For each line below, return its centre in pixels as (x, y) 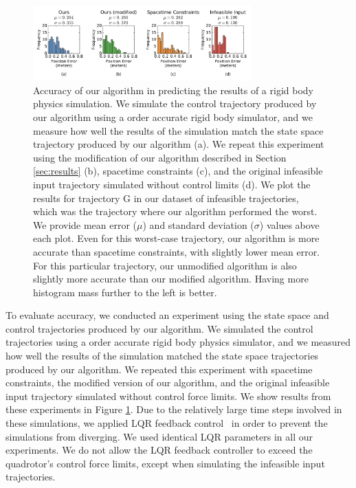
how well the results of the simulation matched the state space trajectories (162, 356)
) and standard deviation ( (198, 224)
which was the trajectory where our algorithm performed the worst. (175, 211)
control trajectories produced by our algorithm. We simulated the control (159, 328)
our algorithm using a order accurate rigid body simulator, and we (173, 117)
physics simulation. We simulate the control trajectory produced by (175, 103)
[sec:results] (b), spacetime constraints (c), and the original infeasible (178, 171)
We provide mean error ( (85, 224)
